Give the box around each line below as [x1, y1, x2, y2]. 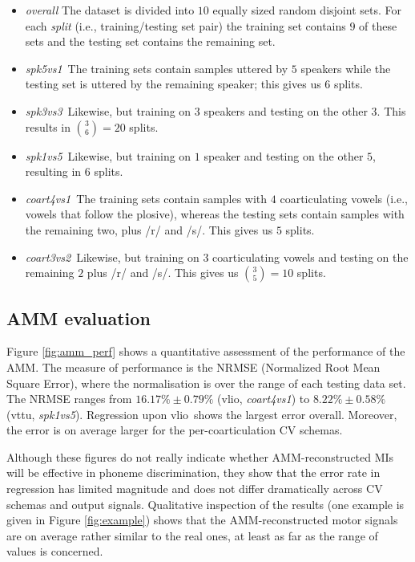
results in [25, 118, 71, 135]
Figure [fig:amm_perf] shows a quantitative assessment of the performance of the [6, 343, 405, 360]
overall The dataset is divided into [25, 2, 195, 18]
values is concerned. [6, 543, 103, 560]
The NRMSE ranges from [6, 390, 132, 407]
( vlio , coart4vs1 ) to [217, 390, 310, 407]
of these [359, 17, 397, 34]
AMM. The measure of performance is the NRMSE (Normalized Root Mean [6, 358, 381, 375]
